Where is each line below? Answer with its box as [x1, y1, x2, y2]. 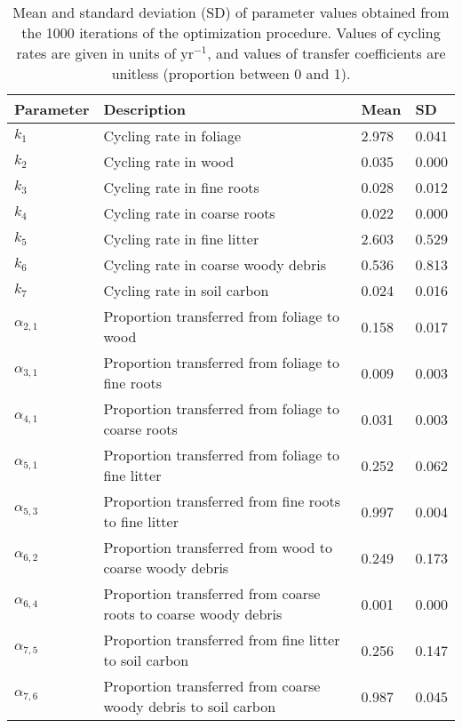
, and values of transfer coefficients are [207, 43, 446, 63]
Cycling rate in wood [103, 151, 235, 172]
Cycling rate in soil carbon [103, 280, 269, 300]
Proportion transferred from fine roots [103, 491, 341, 511]
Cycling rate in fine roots [103, 177, 259, 197]
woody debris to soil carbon [103, 696, 276, 716]
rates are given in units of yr [16, 43, 194, 63]
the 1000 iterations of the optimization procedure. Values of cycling [21, 22, 441, 43]
